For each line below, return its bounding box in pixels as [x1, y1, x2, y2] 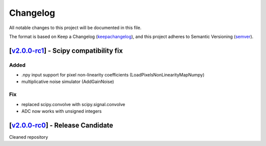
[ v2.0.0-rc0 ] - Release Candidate [9, 121, 113, 129]
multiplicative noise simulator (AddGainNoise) [21, 79, 114, 85]
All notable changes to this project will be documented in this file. [9, 25, 142, 31]
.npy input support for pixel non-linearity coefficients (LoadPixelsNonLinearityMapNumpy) [21, 72, 204, 78]
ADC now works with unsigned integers [21, 109, 102, 114]
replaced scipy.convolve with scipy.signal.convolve [21, 101, 126, 107]
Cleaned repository [9, 134, 48, 140]
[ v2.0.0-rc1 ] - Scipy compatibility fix [9, 46, 123, 55]
